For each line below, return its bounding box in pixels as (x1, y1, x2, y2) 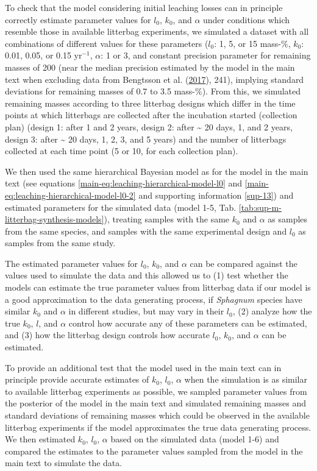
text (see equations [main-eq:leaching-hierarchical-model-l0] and (5, 177, 243, 189)
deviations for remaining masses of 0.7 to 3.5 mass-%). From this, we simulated (5, 85, 301, 97)
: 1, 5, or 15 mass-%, (214, 37, 291, 49)
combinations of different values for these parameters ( (5, 37, 208, 49)
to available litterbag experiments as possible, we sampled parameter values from (5, 384, 307, 397)
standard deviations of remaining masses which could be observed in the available (5, 409, 310, 421)
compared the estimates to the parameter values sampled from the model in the (5, 444, 303, 457)
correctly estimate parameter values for (5, 13, 151, 26)
